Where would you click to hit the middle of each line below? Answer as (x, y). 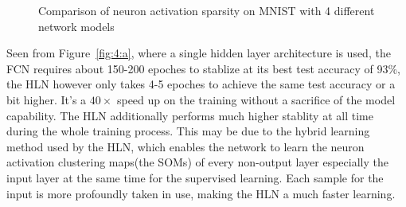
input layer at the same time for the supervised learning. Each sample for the (195, 177)
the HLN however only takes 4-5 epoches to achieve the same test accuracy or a (201, 84)
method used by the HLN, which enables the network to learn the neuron (185, 146)
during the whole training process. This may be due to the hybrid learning (188, 131)
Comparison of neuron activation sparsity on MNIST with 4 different (207, 10)
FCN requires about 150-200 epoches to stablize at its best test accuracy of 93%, (203, 68)
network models (76, 26)
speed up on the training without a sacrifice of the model (256, 99)
